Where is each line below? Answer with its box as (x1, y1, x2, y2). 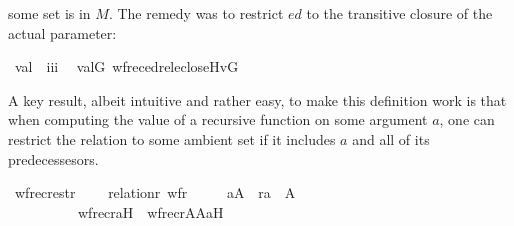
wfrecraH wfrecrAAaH (77, 201, 224, 222)
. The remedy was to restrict (108, 3, 284, 23)
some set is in (8, 3, 91, 23)
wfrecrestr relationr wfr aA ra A (14, 182, 296, 203)
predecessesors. (8, 148, 99, 169)
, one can (439, 109, 495, 130)
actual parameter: (8, 22, 117, 43)
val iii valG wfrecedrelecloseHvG (14, 56, 239, 77)
